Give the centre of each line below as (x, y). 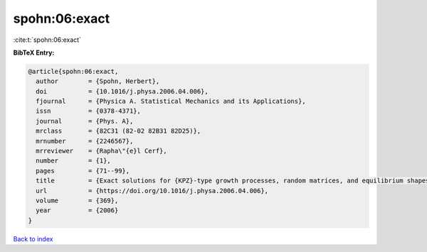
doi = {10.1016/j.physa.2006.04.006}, (122, 91)
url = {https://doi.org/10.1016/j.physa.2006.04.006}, (152, 191)
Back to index (33, 239)
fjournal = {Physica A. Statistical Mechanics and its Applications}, (171, 102)
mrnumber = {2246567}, (85, 141)
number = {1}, (74, 161)
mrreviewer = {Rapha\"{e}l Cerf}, (101, 151)
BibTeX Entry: (34, 53)
